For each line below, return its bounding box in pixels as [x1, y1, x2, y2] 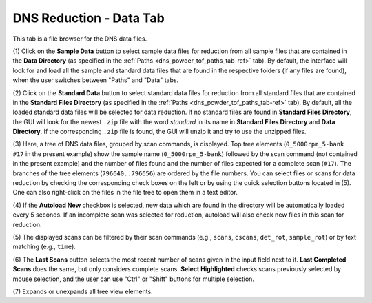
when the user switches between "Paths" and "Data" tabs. [12, 76, 179, 84]
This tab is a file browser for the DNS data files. [12, 35, 147, 43]
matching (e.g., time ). [12, 242, 76, 251]
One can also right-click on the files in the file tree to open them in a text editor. [12, 188, 238, 197]
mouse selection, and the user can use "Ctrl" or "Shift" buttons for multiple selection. [12, 275, 255, 283]
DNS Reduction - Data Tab [12, 10, 165, 26]
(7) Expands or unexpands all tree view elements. [12, 287, 153, 295]
